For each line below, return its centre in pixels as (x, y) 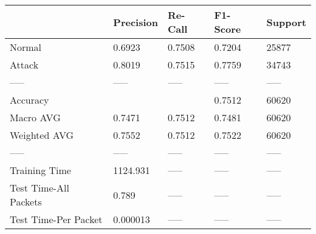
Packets (26, 202)
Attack (24, 65)
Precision (136, 22)
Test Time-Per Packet (56, 219)
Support (286, 22)
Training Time (40, 170)
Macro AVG (35, 117)
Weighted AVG (42, 135)
